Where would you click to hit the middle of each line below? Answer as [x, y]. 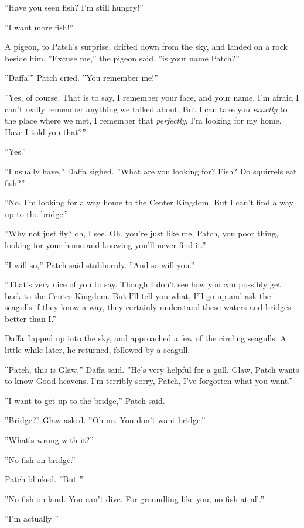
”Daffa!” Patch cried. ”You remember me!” [81, 78]
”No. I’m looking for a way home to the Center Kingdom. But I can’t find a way [149, 202]
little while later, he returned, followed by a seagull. [98, 350]
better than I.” [30, 318]
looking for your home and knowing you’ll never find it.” [105, 244]
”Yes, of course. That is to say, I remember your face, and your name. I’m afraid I [152, 97]
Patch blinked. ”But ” [44, 479]
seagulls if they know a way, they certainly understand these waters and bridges [148, 307]
